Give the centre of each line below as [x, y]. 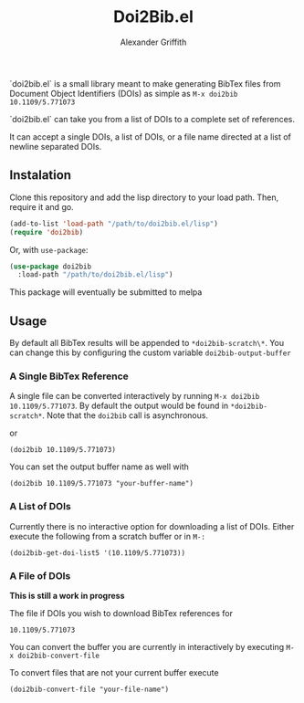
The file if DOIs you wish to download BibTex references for [121, 613]
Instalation [40, 175]
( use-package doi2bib [51, 267]
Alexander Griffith [153, 42]
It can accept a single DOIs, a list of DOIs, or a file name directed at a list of [151, 136]
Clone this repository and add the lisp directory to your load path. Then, [144, 197]
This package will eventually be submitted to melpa [106, 292]
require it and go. [42, 206]
